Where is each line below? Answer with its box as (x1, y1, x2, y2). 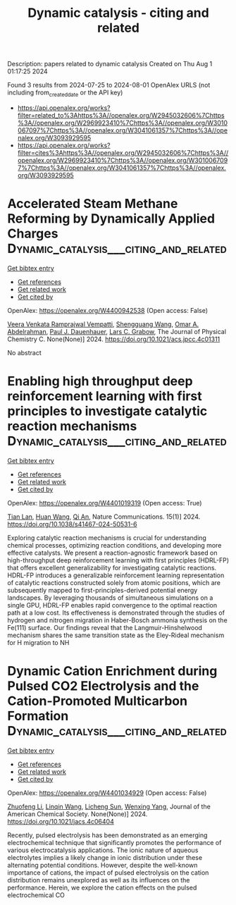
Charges (7, 226, 58, 242)
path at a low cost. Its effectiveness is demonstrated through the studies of (7, 608, 225, 617)
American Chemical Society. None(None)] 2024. (7, 809, 148, 818)
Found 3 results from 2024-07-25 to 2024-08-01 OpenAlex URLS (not (7, 81, 211, 90)
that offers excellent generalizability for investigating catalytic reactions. (7, 563, 217, 572)
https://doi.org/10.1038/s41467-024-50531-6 (7, 519, 137, 528)
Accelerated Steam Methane (7, 196, 178, 212)
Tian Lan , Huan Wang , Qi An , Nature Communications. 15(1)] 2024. (7, 512, 201, 521)
